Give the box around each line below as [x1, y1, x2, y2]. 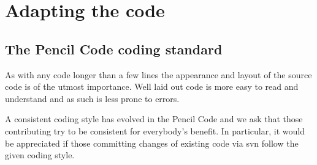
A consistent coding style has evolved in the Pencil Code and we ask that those [5, 112, 303, 125]
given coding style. [5, 148, 75, 161]
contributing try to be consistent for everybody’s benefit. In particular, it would [5, 124, 305, 137]
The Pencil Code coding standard [5, 39, 223, 58]
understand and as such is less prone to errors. [5, 92, 180, 105]
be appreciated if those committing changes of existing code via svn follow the [5, 136, 299, 149]
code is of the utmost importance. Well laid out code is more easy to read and [5, 80, 299, 93]
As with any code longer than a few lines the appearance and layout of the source [5, 68, 312, 81]
